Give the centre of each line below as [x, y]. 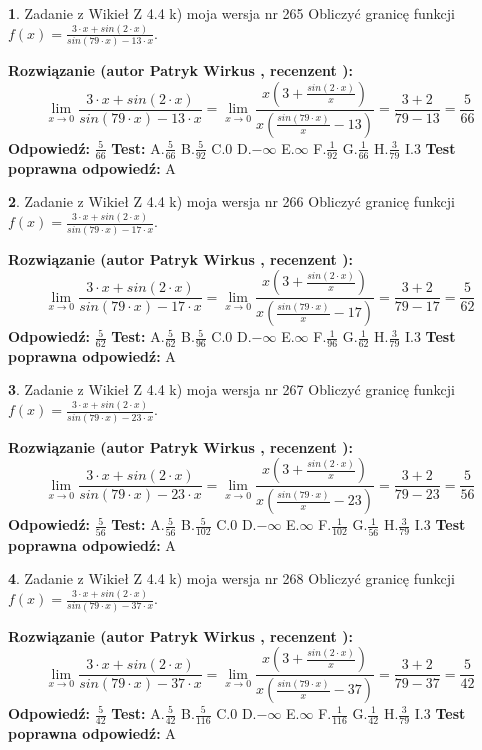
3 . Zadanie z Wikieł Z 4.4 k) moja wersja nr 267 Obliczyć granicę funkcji [231, 389]
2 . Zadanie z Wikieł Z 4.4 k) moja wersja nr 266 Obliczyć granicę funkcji [231, 201]
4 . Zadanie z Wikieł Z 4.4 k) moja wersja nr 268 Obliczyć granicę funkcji [231, 578]
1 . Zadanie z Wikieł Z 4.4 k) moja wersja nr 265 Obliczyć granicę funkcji [231, 13]
